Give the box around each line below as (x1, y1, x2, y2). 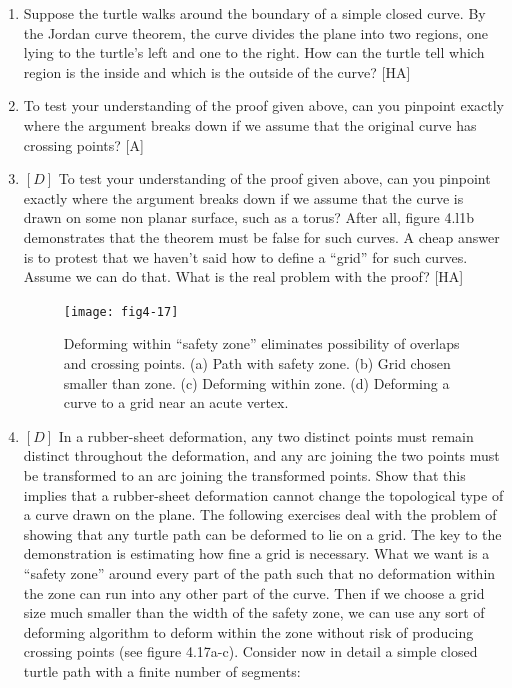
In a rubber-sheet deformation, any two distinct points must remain (58, 425, 474, 446)
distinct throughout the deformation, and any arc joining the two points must (23, 445, 500, 466)
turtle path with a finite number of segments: (23, 660, 301, 681)
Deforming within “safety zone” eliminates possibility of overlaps (63, 333, 460, 354)
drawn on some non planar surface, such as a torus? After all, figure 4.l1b (23, 207, 474, 228)
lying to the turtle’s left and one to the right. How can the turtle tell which (23, 42, 485, 63)
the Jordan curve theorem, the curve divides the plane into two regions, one (23, 22, 488, 43)
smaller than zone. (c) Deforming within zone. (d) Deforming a (63, 372, 450, 393)
